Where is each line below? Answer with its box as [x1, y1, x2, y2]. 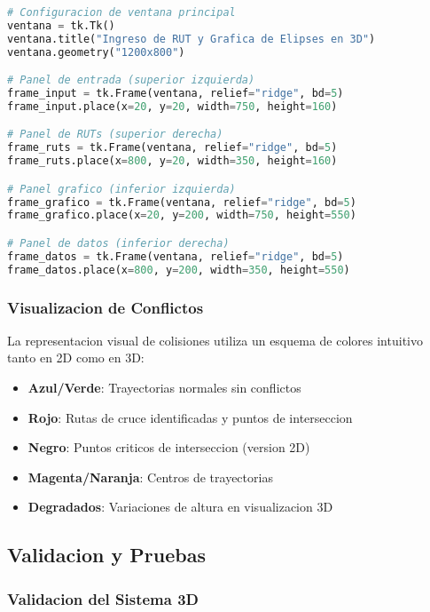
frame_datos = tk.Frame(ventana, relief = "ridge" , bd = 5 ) [7, 250, 344, 263]
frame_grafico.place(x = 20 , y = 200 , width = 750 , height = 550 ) [7, 209, 356, 222]
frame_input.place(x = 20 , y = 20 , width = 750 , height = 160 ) [7, 99, 338, 113]
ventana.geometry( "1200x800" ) [7, 45, 185, 59]
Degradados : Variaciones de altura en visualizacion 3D [27, 497, 333, 516]
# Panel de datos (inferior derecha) [7, 237, 230, 250]
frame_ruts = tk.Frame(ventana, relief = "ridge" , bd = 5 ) [7, 141, 338, 155]
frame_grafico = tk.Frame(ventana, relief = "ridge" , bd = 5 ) [7, 195, 356, 209]
